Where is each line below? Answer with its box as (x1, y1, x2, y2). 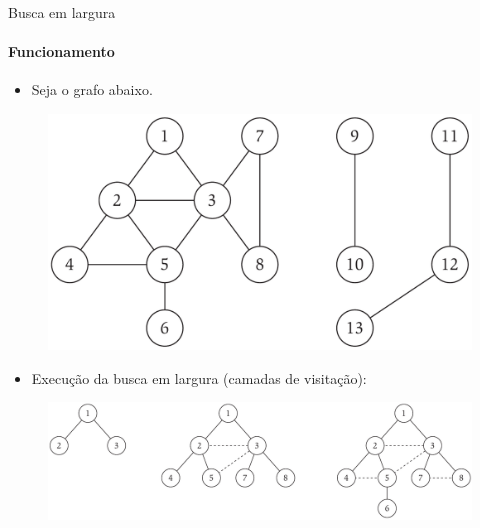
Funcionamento (8, 41, 115, 62)
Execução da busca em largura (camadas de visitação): (31, 367, 367, 388)
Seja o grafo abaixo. (31, 79, 153, 100)
